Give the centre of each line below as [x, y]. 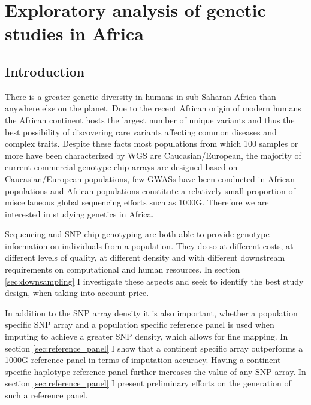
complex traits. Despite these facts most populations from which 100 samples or [152, 143]
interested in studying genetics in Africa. [79, 214]
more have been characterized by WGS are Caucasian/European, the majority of [153, 155]
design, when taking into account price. [77, 293]
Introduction [45, 71]
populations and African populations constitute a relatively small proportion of [150, 190]
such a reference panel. [46, 395]
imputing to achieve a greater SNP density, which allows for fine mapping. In [147, 336]
